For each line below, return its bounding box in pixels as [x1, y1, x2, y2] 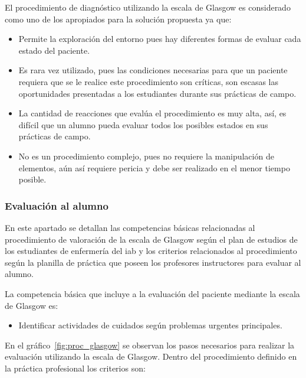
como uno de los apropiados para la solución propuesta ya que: [5, 12, 232, 25]
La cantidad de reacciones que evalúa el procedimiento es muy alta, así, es [18, 107, 287, 119]
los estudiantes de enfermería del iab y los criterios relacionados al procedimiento [5, 245, 297, 257]
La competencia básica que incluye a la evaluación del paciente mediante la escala [5, 287, 300, 299]
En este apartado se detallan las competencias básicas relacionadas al [5, 221, 255, 233]
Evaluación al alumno [5, 198, 108, 213]
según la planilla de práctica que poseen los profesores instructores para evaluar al [5, 256, 301, 268]
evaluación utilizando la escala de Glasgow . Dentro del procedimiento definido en [5, 350, 297, 363]
